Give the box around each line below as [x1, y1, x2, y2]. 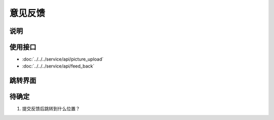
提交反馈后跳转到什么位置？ [22, 106, 80, 112]
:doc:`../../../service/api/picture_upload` [22, 56, 104, 63]
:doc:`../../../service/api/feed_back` [22, 63, 95, 69]
